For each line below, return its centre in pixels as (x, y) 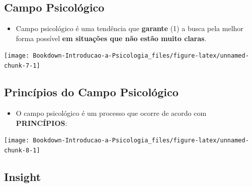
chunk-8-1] (22, 150)
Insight (23, 176)
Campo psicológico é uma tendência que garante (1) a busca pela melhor (130, 28)
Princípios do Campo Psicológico (91, 92)
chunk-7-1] (22, 66)
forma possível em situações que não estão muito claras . (111, 38)
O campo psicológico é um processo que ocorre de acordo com (111, 113)
